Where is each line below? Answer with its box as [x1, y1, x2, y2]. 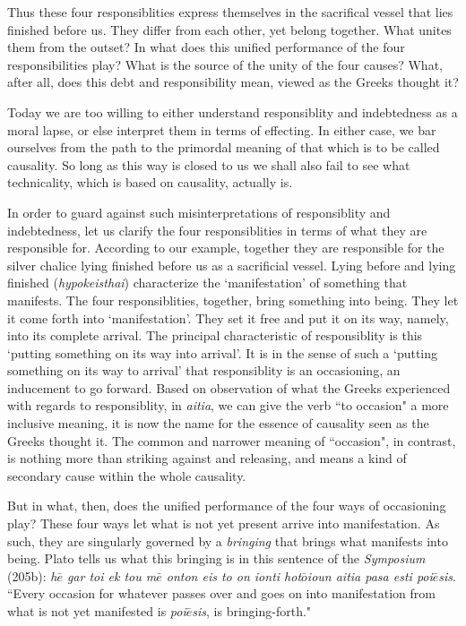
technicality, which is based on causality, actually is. [7, 173, 293, 192]
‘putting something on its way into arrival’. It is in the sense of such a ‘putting [7, 343, 438, 362]
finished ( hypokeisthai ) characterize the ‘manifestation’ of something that [7, 273, 408, 292]
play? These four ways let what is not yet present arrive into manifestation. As [7, 514, 440, 533]
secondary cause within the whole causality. [7, 466, 246, 485]
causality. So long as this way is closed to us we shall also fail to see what [7, 155, 410, 174]
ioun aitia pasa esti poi [306, 566, 433, 585]
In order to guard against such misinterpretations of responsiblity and [7, 202, 391, 221]
